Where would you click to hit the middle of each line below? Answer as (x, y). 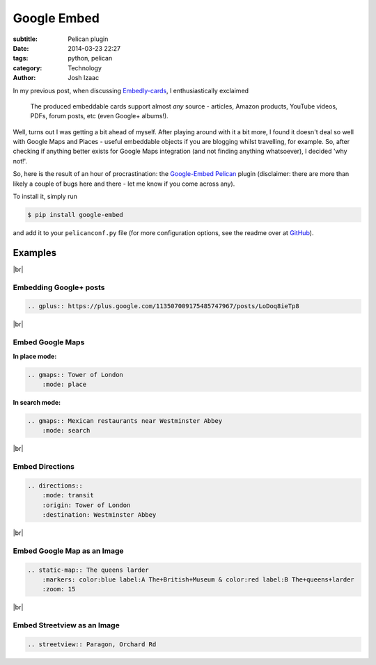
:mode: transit (68, 495)
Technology (85, 68)
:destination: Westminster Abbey (99, 515)
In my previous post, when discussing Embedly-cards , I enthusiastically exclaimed (131, 90)
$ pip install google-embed (75, 215)
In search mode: (37, 402)
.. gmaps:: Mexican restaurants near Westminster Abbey (125, 420)
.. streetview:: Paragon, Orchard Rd (92, 644)
